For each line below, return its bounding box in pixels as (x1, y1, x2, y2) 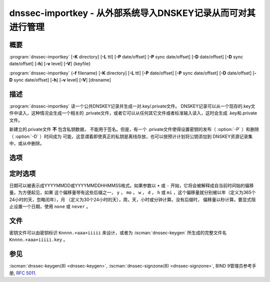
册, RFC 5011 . (9, 270, 36, 276)
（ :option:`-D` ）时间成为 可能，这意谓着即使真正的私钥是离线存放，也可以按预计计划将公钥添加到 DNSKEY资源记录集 (9, 133, 252, 139)
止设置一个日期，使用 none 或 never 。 (9, 203, 91, 209)
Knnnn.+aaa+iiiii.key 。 (9, 236, 68, 242)
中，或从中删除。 (9, 140, 44, 146)
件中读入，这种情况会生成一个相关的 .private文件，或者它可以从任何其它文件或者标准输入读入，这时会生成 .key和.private (9, 110, 257, 116)
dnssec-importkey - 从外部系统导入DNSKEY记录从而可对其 (9, 7, 256, 18)
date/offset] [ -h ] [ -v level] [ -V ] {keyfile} (9, 60, 91, 67)
